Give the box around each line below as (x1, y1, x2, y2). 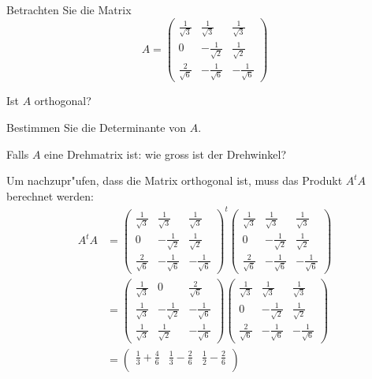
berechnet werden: (6, 187, 94, 204)
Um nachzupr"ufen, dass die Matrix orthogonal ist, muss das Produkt (6, 172, 343, 189)
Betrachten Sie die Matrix (6, 2, 132, 17)
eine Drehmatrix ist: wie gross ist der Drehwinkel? (44, 145, 287, 162)
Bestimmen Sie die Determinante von (6, 119, 186, 135)
